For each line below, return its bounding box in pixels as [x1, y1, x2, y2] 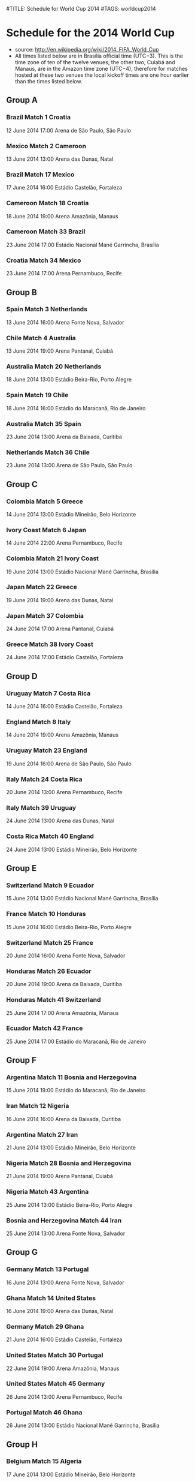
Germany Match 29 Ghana [6, 1322, 84, 1330]
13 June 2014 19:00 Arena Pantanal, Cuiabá [6, 347, 114, 355]
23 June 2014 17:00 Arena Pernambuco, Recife [6, 270, 122, 277]
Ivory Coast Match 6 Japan [6, 525, 87, 534]
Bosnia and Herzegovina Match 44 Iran [6, 1216, 122, 1224]
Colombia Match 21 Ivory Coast [6, 554, 99, 563]
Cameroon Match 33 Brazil [6, 227, 86, 236]
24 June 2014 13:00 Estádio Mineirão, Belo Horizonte [6, 846, 138, 853]
